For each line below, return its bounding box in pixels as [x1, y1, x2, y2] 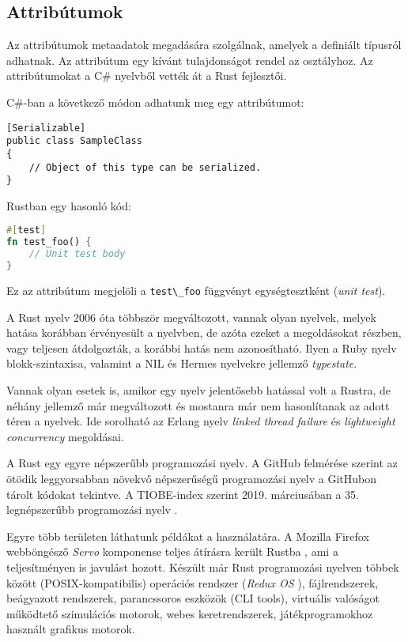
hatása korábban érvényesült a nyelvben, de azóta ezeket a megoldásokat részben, [6, 324, 402, 341]
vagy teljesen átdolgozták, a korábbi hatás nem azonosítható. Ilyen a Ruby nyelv [6, 339, 397, 356]
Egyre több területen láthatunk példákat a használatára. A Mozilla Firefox [6, 527, 369, 544]
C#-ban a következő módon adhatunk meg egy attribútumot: [6, 93, 304, 110]
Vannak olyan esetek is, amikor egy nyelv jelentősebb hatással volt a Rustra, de [6, 381, 391, 398]
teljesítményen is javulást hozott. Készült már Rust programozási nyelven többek [6, 558, 399, 575]
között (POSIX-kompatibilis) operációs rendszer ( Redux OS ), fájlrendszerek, [6, 574, 379, 591]
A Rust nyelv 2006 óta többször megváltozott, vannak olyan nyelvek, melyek [6, 308, 376, 325]
